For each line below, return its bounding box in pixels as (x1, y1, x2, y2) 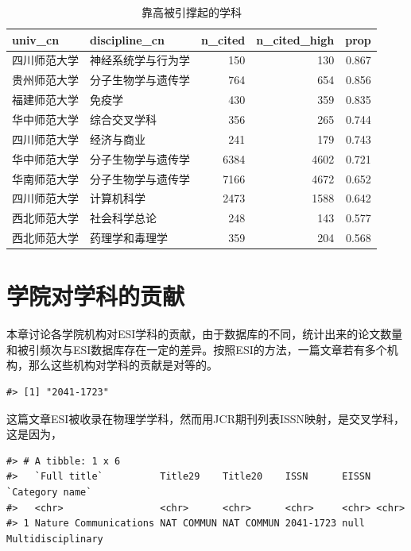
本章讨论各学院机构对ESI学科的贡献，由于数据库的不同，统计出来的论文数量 (6, 326, 403, 342)
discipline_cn (90, 31, 165, 48)
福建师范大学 (12, 91, 79, 108)
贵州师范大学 (12, 71, 79, 88)
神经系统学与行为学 (90, 52, 190, 68)
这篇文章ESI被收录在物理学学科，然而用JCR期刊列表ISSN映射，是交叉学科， (6, 410, 405, 426)
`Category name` (6, 487, 92, 498)
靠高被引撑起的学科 (141, 4, 242, 20)
